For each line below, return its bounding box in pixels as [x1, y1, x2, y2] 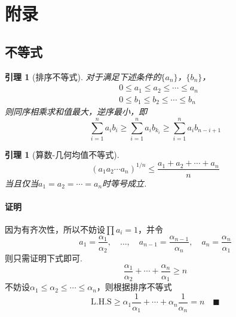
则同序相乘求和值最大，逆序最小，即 [5, 105, 147, 118]
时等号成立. [102, 176, 147, 189]
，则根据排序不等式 [96, 281, 172, 293]
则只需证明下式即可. [5, 252, 82, 264]
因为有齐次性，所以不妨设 [5, 222, 105, 235]
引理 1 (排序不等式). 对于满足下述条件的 [5, 70, 161, 83]
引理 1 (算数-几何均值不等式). [5, 148, 119, 160]
